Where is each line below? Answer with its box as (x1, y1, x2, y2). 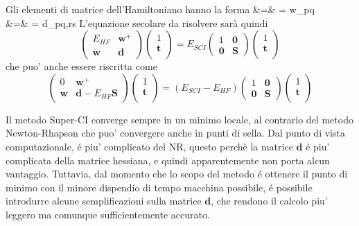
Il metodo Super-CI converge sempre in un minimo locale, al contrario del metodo (6, 112, 353, 126)
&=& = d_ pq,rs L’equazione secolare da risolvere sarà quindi (6, 15, 268, 30)
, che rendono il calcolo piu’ (211, 193, 328, 208)
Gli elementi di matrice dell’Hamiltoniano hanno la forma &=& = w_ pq (6, 2, 315, 16)
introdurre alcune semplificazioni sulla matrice (6, 193, 202, 208)
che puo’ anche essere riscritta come (6, 59, 157, 73)
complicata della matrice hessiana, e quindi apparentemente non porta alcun (6, 153, 330, 167)
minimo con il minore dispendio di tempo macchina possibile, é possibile (6, 180, 313, 194)
